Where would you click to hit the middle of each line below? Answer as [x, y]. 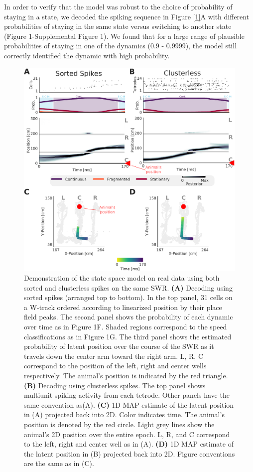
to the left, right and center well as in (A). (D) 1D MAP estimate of [129, 444]
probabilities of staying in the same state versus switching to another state [118, 26]
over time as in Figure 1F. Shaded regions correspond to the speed [126, 326]
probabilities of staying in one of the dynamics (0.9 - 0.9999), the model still [121, 46]
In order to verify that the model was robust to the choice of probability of [118, 6]
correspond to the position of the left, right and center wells [115, 366]
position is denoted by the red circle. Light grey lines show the [119, 424]
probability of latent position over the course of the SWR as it [119, 346]
